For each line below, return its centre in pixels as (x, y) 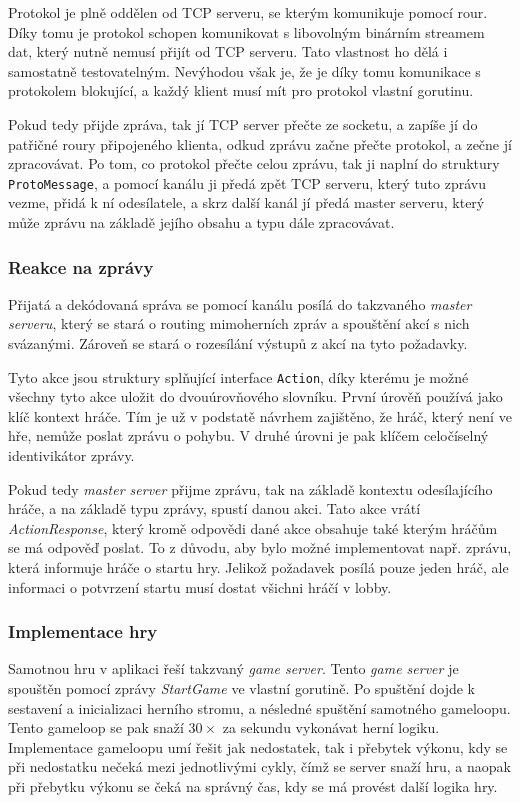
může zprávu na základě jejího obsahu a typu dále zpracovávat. (201, 222)
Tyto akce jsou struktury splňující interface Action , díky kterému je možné (238, 376)
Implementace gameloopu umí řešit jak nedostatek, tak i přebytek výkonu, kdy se (258, 746)
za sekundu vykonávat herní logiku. (331, 727)
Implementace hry (83, 631)
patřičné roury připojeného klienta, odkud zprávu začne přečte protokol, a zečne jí (260, 143)
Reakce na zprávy (81, 266)
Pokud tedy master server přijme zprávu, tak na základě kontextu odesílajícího (250, 488)
